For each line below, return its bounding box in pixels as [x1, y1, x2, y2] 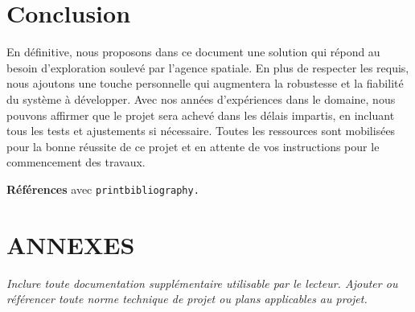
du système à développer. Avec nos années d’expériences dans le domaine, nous [6, 90, 396, 107]
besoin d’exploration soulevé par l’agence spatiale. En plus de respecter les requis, [6, 59, 409, 76]
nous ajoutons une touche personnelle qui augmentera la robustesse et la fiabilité [6, 75, 404, 92]
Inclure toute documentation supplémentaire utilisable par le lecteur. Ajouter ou [6, 274, 398, 291]
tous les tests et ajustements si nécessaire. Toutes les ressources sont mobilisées [6, 122, 396, 139]
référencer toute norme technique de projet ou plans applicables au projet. [6, 290, 368, 307]
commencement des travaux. [6, 154, 146, 170]
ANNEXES [6, 228, 135, 261]
